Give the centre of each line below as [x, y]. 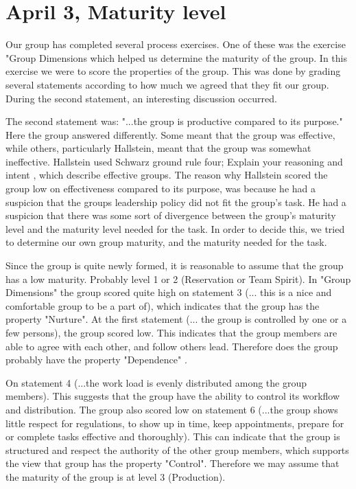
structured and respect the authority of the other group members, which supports [177, 450]
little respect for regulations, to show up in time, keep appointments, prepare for [175, 423]
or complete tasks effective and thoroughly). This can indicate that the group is [173, 436]
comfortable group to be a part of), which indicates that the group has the [163, 305]
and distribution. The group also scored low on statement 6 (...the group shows [172, 409]
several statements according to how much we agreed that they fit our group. [167, 84]
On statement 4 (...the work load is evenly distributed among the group [156, 382]
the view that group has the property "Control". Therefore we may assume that [173, 463]
